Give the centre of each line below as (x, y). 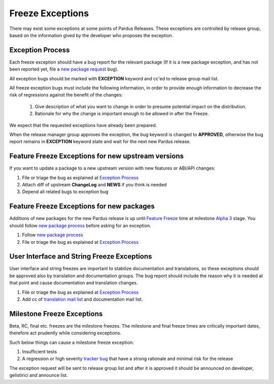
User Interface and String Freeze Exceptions (81, 257)
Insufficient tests (40, 352)
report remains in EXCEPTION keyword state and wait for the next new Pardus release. (100, 142)
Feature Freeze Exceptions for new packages (82, 206)
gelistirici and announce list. (39, 375)
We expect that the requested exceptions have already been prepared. (83, 125)
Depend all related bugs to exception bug (65, 192)
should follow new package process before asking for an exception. (80, 226)
